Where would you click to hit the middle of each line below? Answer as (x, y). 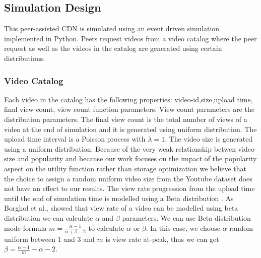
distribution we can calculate (49, 217)
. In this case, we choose (183, 228)
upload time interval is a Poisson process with (75, 139)
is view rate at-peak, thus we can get (162, 239)
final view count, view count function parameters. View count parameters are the (129, 109)
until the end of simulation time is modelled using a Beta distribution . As (119, 198)
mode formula (25, 228)
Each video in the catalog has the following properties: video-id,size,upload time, (128, 99)
